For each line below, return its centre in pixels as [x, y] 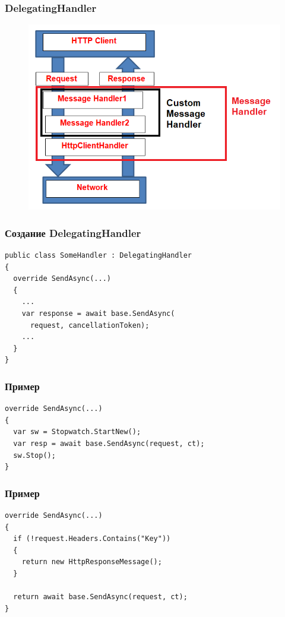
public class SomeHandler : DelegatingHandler [98, 255]
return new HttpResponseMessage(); [92, 562]
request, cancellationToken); [90, 325]
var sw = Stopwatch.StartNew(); [77, 432]
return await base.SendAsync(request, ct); [100, 597]
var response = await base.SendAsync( [98, 313]
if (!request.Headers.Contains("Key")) [92, 539]
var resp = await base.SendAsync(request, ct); [109, 443]
